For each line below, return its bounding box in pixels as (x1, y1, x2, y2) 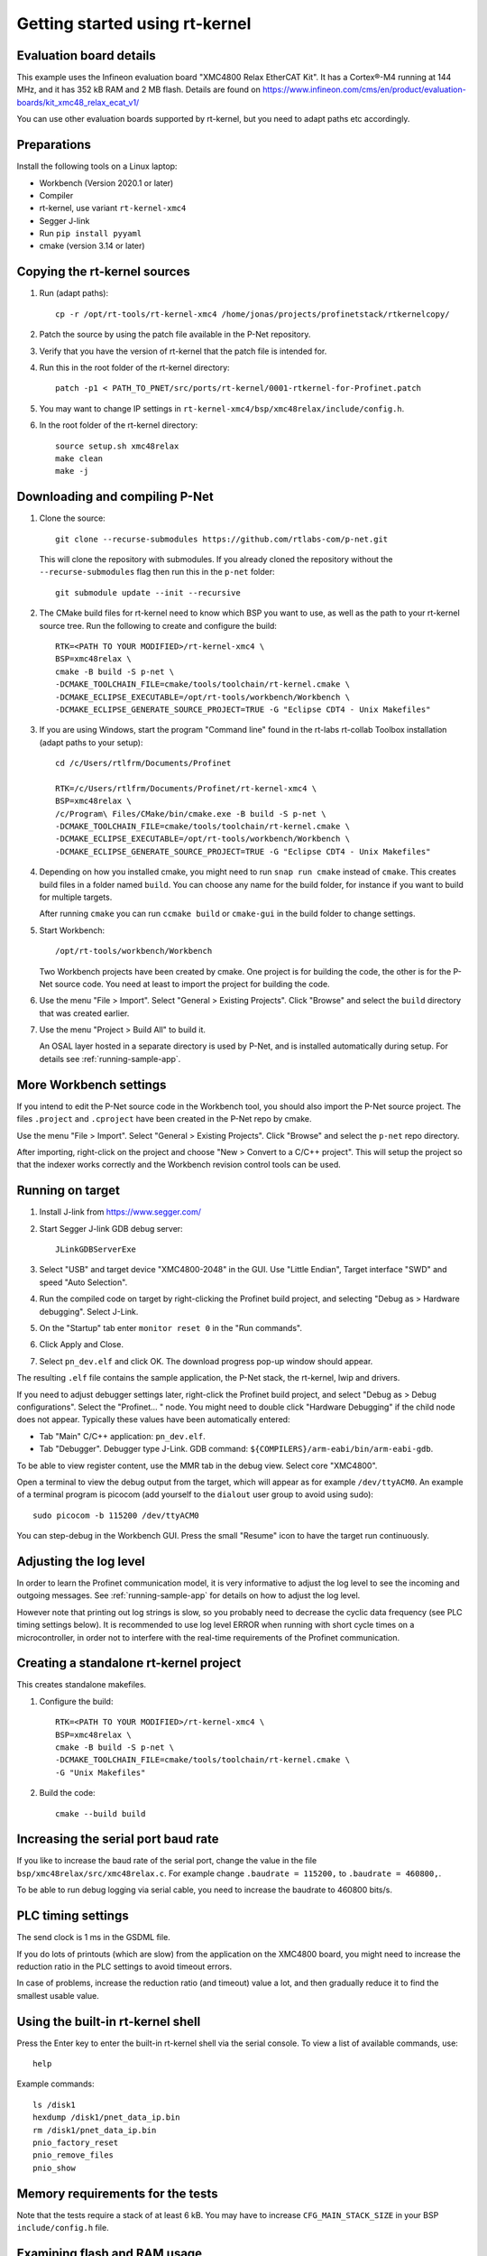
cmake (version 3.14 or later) (39, 240, 145, 252)
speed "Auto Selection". (39, 1277, 128, 1288)
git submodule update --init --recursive (55, 587, 241, 597)
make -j (55, 466, 89, 476)
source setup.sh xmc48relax (55, 440, 179, 451)
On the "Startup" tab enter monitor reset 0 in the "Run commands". (39, 1322, 302, 1333)
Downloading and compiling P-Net (16, 489, 214, 504)
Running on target (16, 1183, 121, 1198)
